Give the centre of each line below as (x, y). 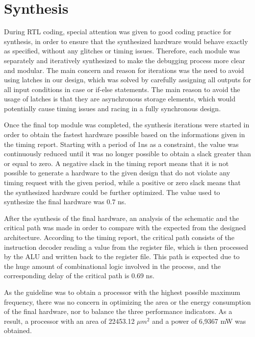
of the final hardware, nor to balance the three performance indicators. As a (118, 311)
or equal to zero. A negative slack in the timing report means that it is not (116, 163)
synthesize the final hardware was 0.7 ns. (65, 202)
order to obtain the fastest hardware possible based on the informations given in (125, 134)
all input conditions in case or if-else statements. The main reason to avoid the (122, 89)
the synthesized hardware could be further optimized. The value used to (112, 192)
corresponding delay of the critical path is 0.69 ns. (79, 276)
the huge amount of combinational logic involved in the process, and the (112, 266)
